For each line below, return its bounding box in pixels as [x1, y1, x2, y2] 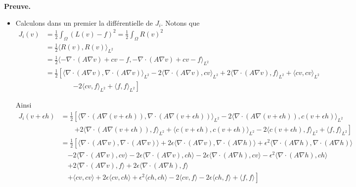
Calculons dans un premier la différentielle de [15, 17, 153, 28]
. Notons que [161, 17, 200, 28]
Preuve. [4, 1, 31, 11]
